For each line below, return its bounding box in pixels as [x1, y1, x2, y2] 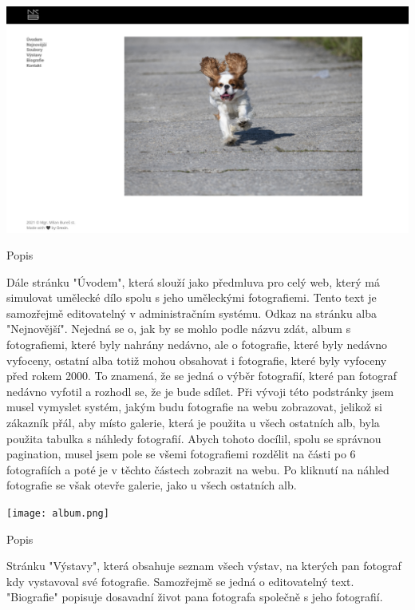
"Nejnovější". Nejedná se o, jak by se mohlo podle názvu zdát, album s [6, 320, 351, 337]
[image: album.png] [6, 508, 109, 519]
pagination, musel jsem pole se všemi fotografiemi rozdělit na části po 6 [6, 446, 356, 462]
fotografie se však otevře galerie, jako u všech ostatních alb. [6, 477, 297, 493]
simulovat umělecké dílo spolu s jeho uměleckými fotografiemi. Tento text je [6, 289, 377, 306]
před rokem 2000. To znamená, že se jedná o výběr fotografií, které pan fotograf [6, 367, 397, 384]
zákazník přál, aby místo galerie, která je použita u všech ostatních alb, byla [6, 414, 380, 431]
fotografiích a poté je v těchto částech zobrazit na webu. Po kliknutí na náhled [6, 461, 389, 477]
